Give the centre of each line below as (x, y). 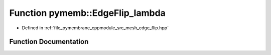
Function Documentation (49, 42)
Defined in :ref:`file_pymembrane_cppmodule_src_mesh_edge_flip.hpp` (95, 28)
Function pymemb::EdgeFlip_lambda (87, 13)
